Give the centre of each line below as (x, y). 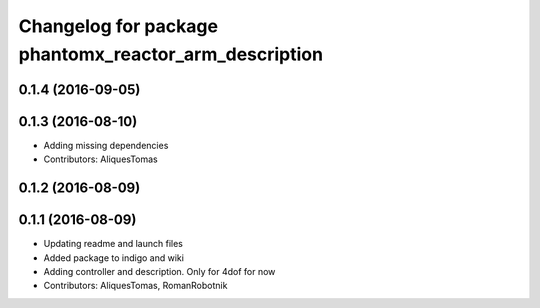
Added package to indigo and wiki (114, 257)
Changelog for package (118, 26)
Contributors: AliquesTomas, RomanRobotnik (135, 286)
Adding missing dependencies (106, 145)
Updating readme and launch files (113, 244)
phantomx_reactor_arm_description (171, 54)
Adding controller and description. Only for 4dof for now (159, 271)
